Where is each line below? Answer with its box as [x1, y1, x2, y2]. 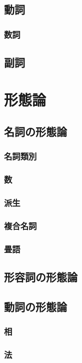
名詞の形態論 [4, 124, 67, 139]
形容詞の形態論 [4, 269, 77, 285]
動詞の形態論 [4, 298, 67, 314]
